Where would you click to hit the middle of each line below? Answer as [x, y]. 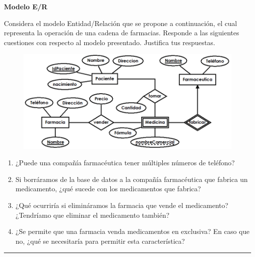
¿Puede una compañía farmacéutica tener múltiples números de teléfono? [125, 163]
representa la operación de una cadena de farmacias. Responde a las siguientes [122, 33]
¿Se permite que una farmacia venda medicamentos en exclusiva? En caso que [132, 231]
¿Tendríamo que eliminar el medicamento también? [92, 215]
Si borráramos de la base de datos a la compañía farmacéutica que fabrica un [132, 179]
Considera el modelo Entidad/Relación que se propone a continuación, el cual [121, 23]
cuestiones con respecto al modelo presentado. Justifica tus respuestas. [110, 42]
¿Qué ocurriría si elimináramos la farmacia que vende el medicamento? [122, 205]
